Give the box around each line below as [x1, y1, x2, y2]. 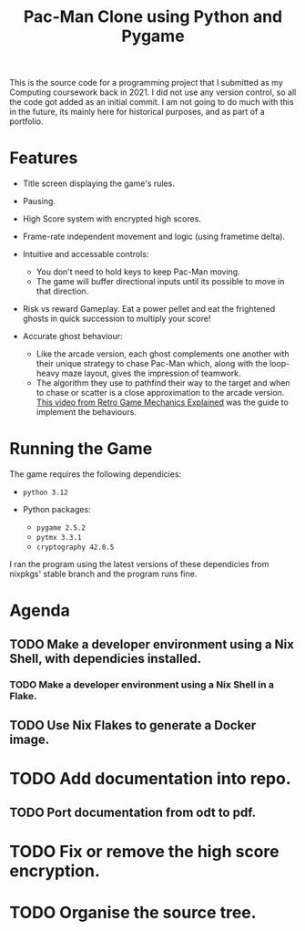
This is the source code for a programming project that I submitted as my [9, 78, 284, 88]
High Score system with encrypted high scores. [22, 213, 202, 224]
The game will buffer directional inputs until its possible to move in [36, 276, 285, 287]
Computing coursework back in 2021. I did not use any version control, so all [9, 87, 297, 98]
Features [9, 148, 78, 169]
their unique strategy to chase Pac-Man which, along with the [36, 358, 269, 369]
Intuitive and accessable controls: [22, 249, 149, 260]
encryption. [9, 860, 100, 881]
